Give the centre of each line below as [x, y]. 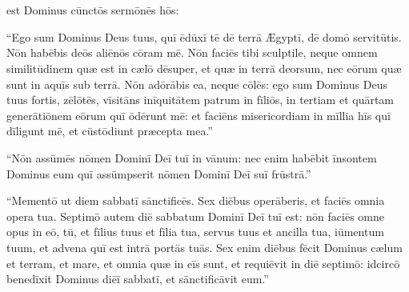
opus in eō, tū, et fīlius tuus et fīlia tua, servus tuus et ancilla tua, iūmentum [195, 232]
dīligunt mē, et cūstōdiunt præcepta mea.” [110, 131]
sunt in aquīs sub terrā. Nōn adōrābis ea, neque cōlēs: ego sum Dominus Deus [197, 84]
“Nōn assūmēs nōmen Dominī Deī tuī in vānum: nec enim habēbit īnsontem [192, 157]
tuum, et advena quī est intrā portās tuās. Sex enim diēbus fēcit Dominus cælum [204, 247]
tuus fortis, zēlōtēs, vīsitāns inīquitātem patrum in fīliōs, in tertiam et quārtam [200, 100]
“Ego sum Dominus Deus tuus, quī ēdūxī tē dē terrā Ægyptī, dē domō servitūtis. [204, 36]
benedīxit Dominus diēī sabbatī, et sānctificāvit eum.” [138, 279]
